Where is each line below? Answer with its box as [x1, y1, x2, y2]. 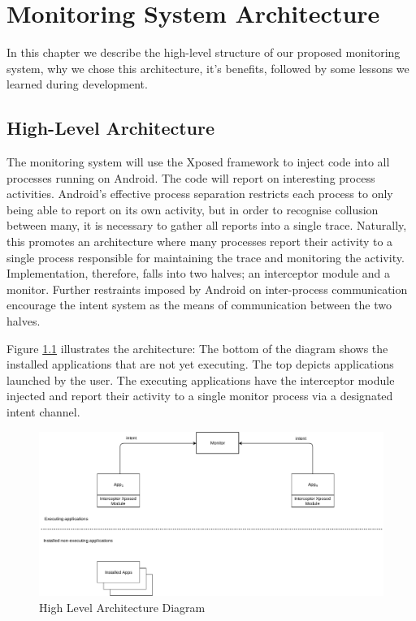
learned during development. [6, 75, 148, 93]
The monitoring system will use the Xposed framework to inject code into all [6, 153, 390, 170]
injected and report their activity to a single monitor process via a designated [6, 387, 393, 404]
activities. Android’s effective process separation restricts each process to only [6, 185, 393, 202]
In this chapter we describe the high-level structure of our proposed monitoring [6, 44, 401, 61]
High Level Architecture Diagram [39, 598, 206, 615]
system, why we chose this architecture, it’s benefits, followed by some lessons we [6, 59, 409, 76]
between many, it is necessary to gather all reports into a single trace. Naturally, [6, 217, 407, 234]
